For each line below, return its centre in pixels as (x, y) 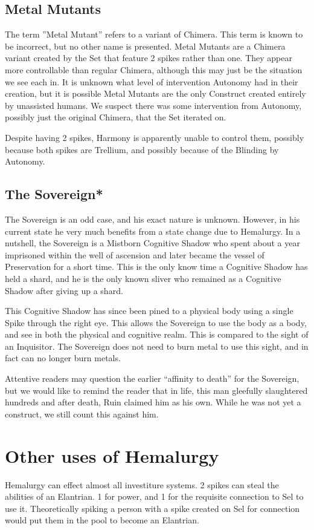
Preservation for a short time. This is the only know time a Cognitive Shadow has (156, 267)
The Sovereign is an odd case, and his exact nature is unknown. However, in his (152, 219)
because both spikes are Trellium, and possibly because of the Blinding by (142, 149)
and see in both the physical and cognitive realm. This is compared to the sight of (157, 334)
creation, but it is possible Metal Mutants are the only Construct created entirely (155, 93)
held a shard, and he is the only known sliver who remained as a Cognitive (143, 278)
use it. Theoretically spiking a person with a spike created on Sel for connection (152, 508)
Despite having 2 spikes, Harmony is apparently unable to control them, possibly (155, 137)
